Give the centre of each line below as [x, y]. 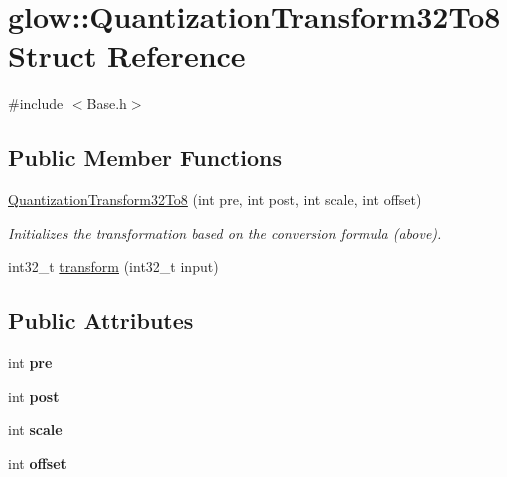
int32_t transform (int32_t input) [113, 266]
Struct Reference [127, 55]
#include [36, 103]
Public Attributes [101, 320]
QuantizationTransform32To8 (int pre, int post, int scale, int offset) [215, 199]
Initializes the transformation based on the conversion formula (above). [225, 232]
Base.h [106, 103]
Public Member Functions [145, 157]
